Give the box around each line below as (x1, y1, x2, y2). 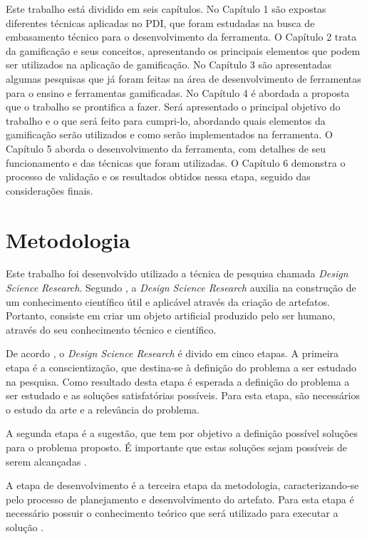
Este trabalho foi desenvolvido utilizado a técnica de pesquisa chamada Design (6, 266, 348, 281)
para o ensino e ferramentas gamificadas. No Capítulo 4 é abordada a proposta (6, 85, 350, 100)
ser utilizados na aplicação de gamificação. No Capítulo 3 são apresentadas (6, 57, 331, 72)
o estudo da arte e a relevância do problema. (6, 401, 200, 416)
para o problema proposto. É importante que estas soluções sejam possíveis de (6, 439, 347, 454)
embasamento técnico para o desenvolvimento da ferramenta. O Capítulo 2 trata (6, 29, 357, 44)
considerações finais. (6, 183, 93, 197)
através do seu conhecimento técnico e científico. (6, 322, 217, 337)
